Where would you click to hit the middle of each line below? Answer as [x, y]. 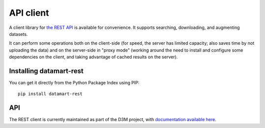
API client [29, 13]
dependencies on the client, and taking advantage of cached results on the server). [93, 57]
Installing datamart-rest [46, 71]
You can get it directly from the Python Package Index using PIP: [74, 83]
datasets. [18, 34]
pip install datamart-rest [50, 94]
